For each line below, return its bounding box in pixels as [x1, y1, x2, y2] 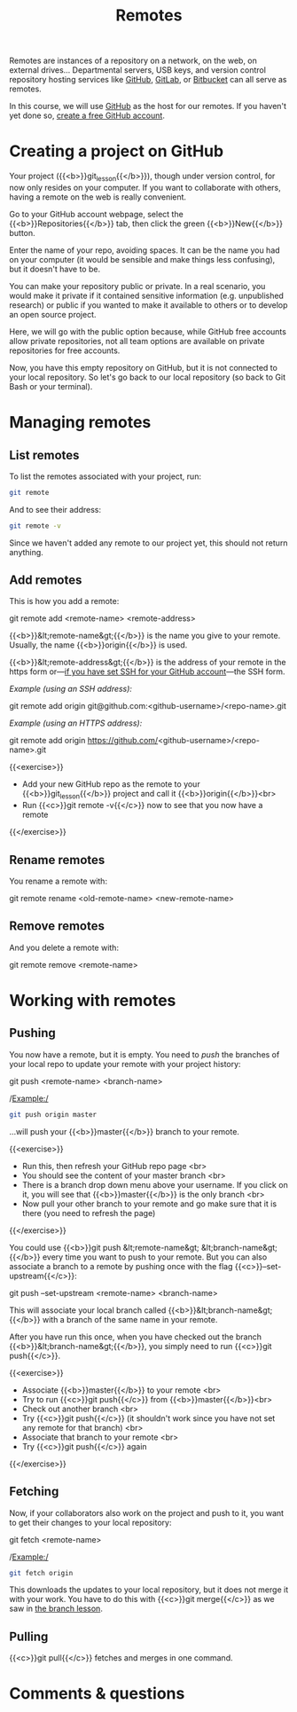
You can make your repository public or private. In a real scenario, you [9, 280, 266, 291]
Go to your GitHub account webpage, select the [9, 208, 184, 219]
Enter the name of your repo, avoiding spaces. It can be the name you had [9, 245, 281, 255]
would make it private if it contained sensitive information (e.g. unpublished [9, 290, 284, 301]
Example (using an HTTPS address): [9, 718, 143, 728]
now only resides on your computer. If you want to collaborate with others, [9, 182, 281, 192]
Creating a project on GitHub [9, 141, 224, 161]
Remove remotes [9, 919, 105, 934]
